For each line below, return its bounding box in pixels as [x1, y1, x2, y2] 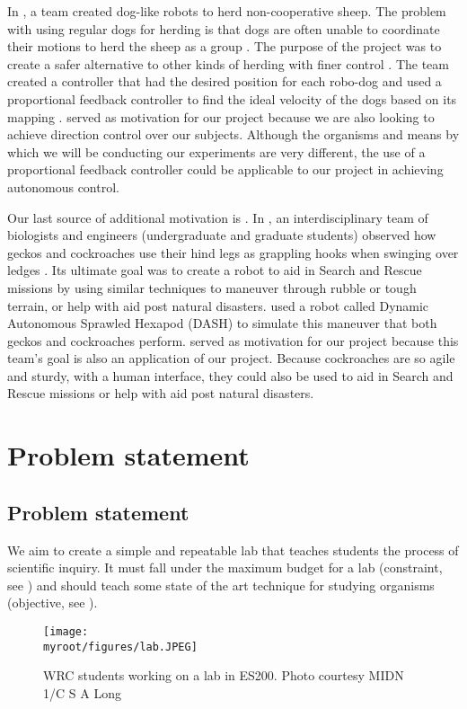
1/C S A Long [43, 683, 121, 702]
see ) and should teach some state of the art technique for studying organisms [7, 575, 435, 594]
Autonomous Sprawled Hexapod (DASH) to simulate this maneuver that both [7, 314, 437, 332]
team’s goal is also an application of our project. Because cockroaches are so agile [7, 349, 455, 368]
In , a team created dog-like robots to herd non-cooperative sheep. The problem [7, 2, 446, 20]
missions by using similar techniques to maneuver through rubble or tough [7, 278, 417, 297]
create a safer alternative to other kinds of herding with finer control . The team [7, 54, 449, 73]
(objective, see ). [7, 593, 98, 612]
